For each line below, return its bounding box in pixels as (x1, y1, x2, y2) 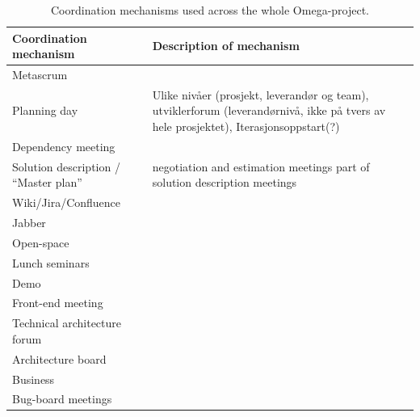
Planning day (12, 102, 78, 119)
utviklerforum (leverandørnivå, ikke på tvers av (152, 102, 386, 119)
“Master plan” (12, 174, 82, 191)
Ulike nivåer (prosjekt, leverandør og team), (152, 86, 369, 103)
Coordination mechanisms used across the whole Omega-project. (50, 2, 370, 18)
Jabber (12, 214, 46, 231)
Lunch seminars (12, 254, 90, 271)
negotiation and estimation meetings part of (152, 158, 370, 175)
